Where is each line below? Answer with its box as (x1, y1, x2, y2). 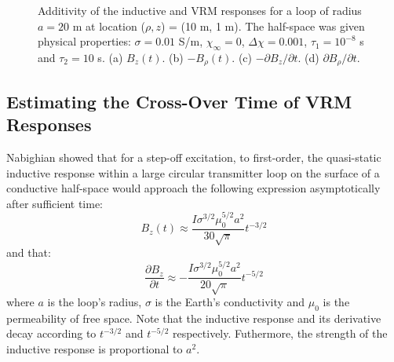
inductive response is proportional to (6, 341, 183, 357)
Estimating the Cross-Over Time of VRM (6, 89, 352, 113)
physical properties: (38, 33, 131, 49)
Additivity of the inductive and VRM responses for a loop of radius (38, 2, 362, 18)
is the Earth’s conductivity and (155, 294, 305, 310)
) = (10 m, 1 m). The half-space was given (160, 17, 365, 34)
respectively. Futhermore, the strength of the (172, 325, 388, 342)
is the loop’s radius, (47, 294, 142, 310)
